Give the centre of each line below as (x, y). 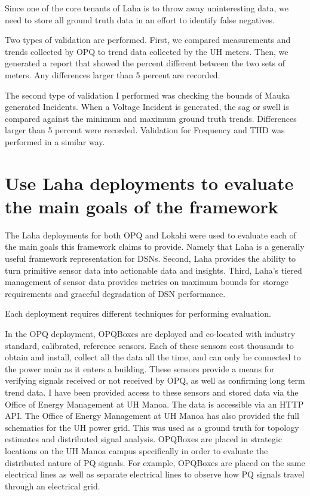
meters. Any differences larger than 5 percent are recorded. (113, 74)
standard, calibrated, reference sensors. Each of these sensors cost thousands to (149, 345)
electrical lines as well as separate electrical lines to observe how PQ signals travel (155, 474)
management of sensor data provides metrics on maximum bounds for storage (147, 282)
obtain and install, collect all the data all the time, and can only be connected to (153, 357)
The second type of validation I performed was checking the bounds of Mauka (148, 95)
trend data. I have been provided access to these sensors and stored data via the (152, 392)
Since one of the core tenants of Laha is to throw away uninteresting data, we (147, 8)
